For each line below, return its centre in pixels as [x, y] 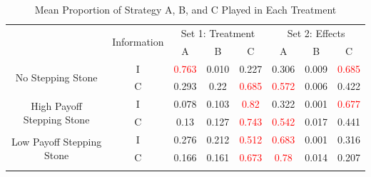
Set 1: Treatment [218, 32]
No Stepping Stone [56, 77]
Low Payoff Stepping [56, 141]
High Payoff [56, 105]
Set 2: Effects [316, 32]
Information [138, 42]
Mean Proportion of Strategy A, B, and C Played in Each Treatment [185, 9]
